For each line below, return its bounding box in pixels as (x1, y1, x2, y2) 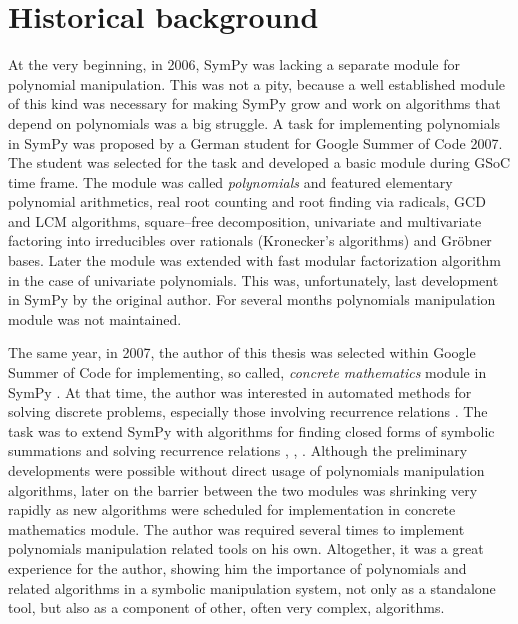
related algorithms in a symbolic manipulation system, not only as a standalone (8, 577, 496, 598)
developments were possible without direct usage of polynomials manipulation (8, 460, 485, 480)
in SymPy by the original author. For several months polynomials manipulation (8, 289, 496, 310)
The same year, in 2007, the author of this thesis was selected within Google (8, 342, 476, 363)
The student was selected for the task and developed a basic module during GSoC (8, 152, 511, 173)
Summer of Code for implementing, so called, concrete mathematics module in (8, 362, 487, 383)
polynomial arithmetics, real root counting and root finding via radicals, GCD (8, 191, 486, 212)
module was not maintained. (8, 308, 182, 329)
